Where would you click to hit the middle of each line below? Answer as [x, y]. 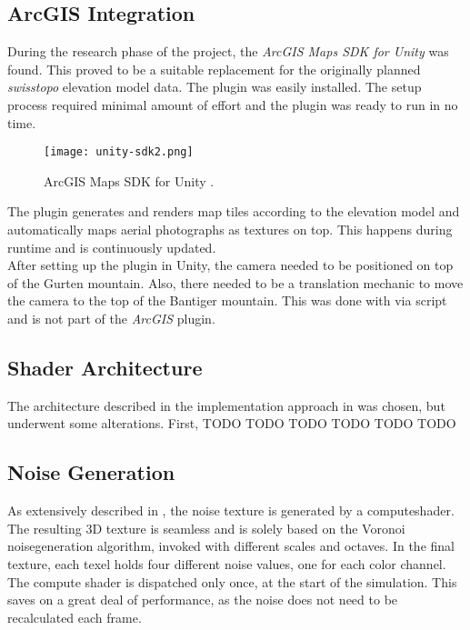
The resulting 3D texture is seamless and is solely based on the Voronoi [206, 528]
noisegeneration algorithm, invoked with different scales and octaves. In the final [231, 546]
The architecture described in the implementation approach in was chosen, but [226, 405]
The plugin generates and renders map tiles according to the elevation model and [234, 211]
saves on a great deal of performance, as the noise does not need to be [203, 600]
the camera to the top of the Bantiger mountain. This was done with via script [227, 300]
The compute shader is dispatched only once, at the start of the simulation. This [232, 581]
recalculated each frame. [75, 617]
